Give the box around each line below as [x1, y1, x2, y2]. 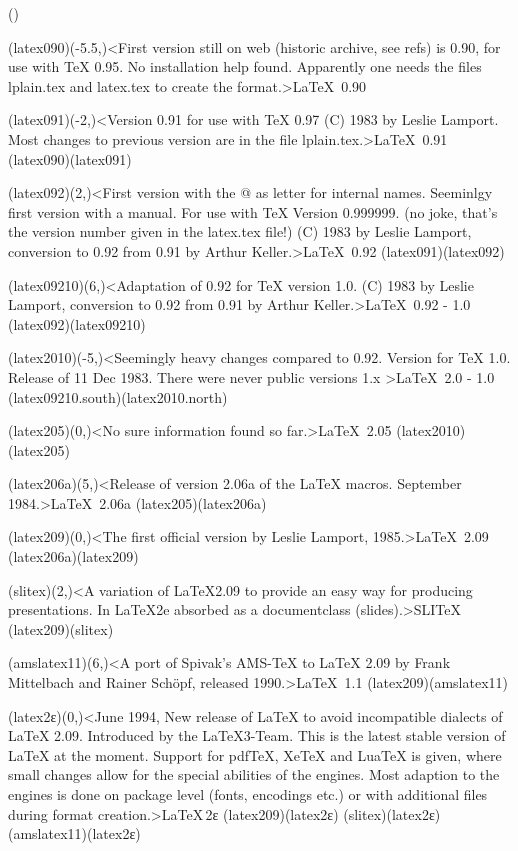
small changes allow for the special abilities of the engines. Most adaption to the [8, 764, 500, 785]
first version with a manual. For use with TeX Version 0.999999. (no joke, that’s [8, 201, 498, 222]
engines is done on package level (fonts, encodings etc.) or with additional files [8, 784, 488, 804]
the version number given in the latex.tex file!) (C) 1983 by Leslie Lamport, [8, 221, 472, 242]
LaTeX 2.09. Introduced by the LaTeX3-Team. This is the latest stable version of [8, 725, 506, 746]
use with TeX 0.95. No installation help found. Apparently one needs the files [8, 56, 482, 77]
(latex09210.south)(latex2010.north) [8, 386, 228, 407]
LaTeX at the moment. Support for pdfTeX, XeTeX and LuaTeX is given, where [8, 744, 502, 765]
